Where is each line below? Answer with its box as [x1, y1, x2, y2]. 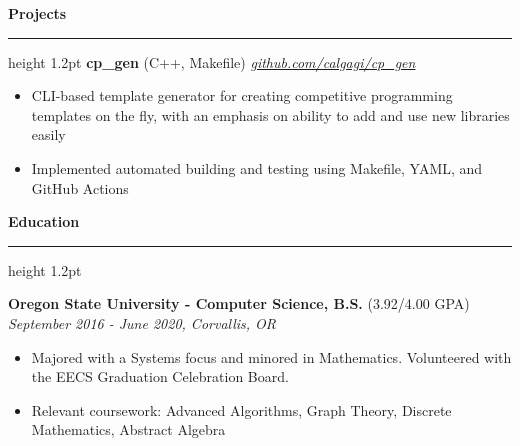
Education [8, 211, 80, 232]
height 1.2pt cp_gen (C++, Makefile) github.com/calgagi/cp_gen [8, 51, 416, 72]
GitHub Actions [31, 177, 129, 198]
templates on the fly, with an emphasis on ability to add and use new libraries [31, 104, 510, 125]
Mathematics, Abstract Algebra [31, 419, 226, 440]
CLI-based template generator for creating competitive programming [31, 85, 453, 106]
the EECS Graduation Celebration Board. [31, 366, 289, 387]
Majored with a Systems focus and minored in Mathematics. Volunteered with [31, 346, 512, 367]
